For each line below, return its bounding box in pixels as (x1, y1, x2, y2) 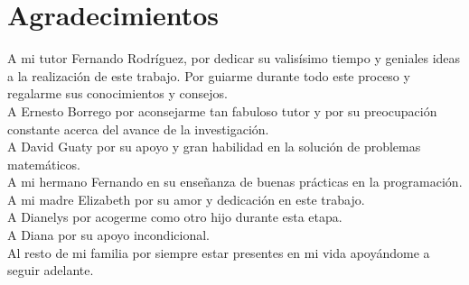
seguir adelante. (7, 261, 94, 280)
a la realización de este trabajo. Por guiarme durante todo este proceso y (7, 66, 410, 85)
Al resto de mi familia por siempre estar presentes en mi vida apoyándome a (7, 243, 430, 262)
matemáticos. (7, 154, 80, 173)
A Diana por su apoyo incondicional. (7, 225, 210, 244)
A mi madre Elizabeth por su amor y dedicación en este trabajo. (7, 189, 365, 208)
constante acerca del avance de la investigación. (7, 119, 269, 138)
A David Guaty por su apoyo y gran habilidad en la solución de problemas (7, 137, 421, 156)
